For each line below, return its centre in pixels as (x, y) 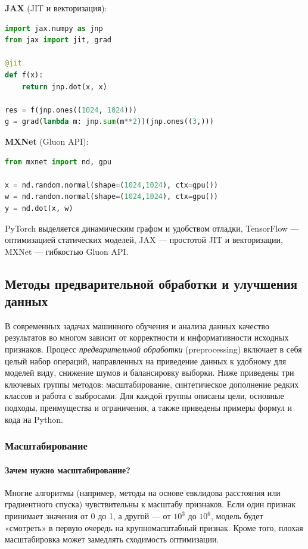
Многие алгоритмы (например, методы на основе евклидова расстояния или (143, 492)
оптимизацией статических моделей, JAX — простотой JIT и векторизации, (144, 240)
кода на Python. (34, 419)
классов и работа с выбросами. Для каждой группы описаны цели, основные (144, 396)
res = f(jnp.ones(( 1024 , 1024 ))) (71, 110)
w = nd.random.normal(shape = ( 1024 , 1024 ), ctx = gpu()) (112, 197)
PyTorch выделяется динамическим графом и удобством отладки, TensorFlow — (152, 228)
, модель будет (237, 516)
